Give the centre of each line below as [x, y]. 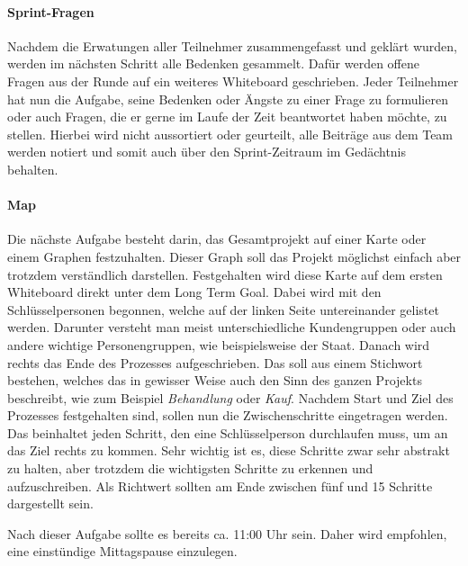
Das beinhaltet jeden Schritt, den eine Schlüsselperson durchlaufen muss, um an [228, 432]
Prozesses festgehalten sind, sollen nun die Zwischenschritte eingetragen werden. [228, 415]
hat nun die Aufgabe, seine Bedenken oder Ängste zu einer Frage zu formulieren [228, 99]
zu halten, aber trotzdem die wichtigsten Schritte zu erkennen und [190, 468]
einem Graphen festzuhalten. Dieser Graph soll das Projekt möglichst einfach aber [234, 256]
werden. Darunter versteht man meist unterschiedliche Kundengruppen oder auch [232, 327]
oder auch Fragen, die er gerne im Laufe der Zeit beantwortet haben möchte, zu [227, 117]
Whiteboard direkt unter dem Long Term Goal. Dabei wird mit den [194, 292]
